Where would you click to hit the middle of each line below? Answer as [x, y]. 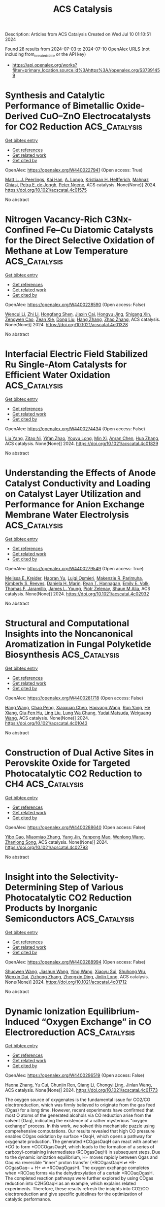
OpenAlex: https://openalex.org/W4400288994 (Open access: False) [75, 962]
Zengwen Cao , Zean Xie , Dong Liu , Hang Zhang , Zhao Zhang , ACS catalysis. [83, 319]
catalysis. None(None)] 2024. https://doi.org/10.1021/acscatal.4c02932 [77, 594]
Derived [22, 116]
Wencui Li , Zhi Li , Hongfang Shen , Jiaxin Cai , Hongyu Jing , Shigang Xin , [78, 314]
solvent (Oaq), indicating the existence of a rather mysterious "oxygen [76, 1121]
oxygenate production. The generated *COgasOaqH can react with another [82, 1141]
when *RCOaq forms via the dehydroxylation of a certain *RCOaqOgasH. [80, 1173]
